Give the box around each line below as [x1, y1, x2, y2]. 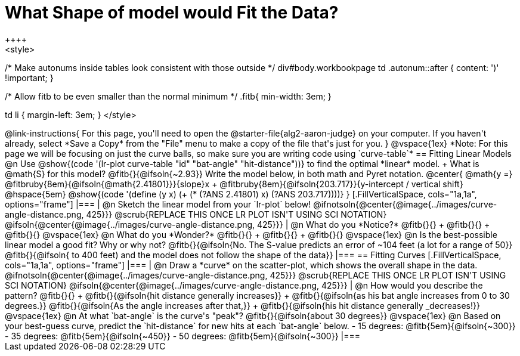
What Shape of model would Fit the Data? [5, 2, 339, 23]
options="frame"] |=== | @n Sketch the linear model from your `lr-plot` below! [5, 199, 311, 209]
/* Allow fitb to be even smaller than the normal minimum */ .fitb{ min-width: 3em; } [5, 91, 332, 101]
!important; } [5, 72, 54, 83]
